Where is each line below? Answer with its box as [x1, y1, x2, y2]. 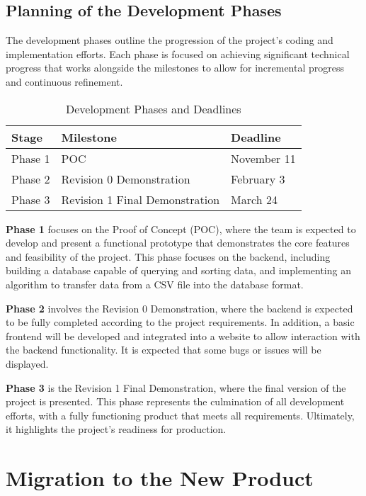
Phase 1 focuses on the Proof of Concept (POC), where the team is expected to [6, 221, 356, 236]
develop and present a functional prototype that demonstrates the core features [6, 235, 350, 250]
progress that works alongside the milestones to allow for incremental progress [6, 60, 345, 75]
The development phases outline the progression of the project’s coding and [6, 33, 333, 47]
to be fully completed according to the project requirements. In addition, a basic [6, 315, 355, 329]
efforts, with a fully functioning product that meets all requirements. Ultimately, [6, 407, 355, 422]
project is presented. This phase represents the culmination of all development [6, 394, 345, 409]
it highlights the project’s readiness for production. [6, 422, 227, 436]
